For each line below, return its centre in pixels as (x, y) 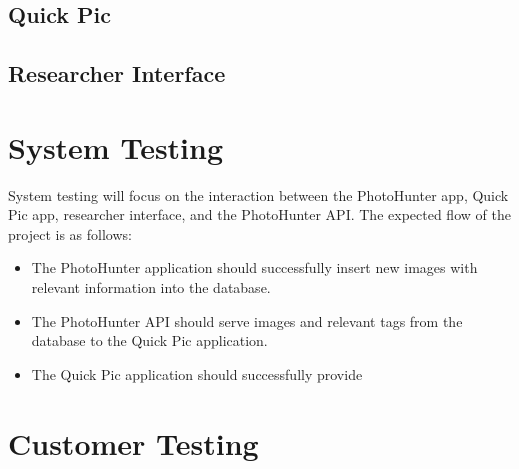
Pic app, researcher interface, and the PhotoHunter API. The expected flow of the (259, 214)
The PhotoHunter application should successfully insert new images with (254, 267)
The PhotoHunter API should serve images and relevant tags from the (247, 320)
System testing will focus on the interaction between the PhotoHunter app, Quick (258, 194)
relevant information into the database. (151, 287)
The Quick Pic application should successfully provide (197, 373)
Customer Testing (133, 442)
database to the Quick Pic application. (149, 340)
